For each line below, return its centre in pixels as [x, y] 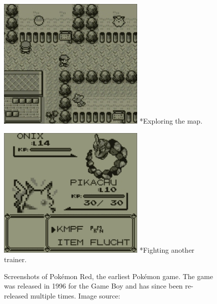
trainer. [15, 259]
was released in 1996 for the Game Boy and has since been [94, 286]
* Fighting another [167, 249]
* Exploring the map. [171, 121]
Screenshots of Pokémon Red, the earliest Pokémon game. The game [108, 276]
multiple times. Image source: [75, 295]
